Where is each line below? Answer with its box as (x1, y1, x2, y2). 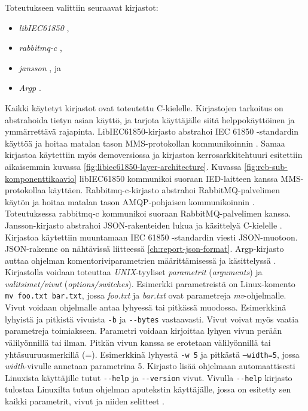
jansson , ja (19, 61, 62, 74)
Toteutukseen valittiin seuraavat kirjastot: (5, 1, 158, 13)
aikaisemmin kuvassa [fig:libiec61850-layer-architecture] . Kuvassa (5, 160, 242, 172)
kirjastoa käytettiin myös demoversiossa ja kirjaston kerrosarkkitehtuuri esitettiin (5, 148, 303, 161)
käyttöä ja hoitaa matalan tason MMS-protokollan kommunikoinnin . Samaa (5, 136, 285, 149)
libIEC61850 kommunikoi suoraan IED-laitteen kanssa (79, 172, 278, 184)
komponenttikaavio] (5, 172, 77, 184)
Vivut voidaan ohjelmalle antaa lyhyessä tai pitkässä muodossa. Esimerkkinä (5, 301, 286, 313)
